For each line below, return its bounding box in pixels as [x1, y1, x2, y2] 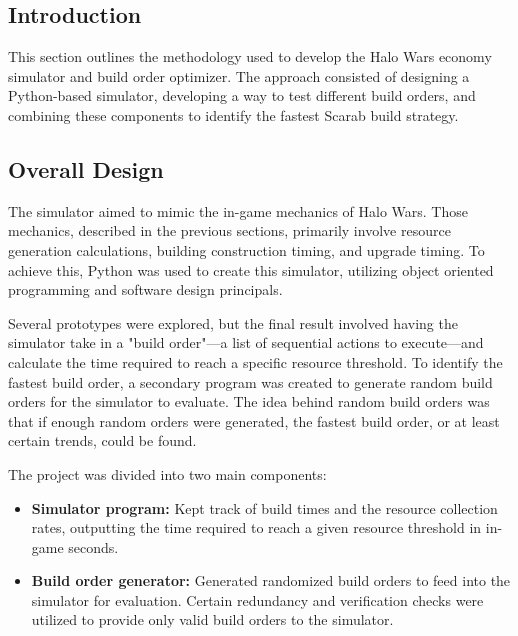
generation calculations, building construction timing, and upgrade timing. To [8, 239, 485, 260]
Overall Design [8, 153, 164, 184]
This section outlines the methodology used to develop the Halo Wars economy [8, 46, 492, 67]
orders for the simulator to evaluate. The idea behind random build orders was [8, 391, 490, 412]
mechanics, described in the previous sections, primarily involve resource [8, 220, 451, 241]
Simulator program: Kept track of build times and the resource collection [31, 497, 498, 518]
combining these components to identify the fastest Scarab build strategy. [8, 104, 459, 125]
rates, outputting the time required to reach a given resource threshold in [31, 517, 482, 538]
